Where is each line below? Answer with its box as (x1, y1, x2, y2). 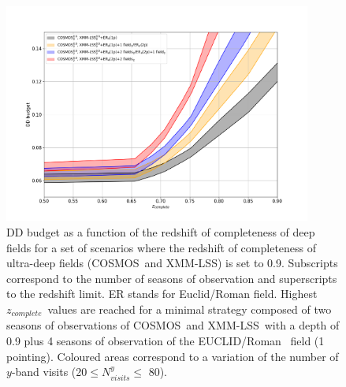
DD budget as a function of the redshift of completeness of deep (6, 224, 315, 240)
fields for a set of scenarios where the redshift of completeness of (6, 239, 317, 255)
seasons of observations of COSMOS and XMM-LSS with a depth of (6, 317, 340, 333)
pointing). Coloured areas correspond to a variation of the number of (6, 348, 339, 364)
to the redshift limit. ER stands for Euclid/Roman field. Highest (6, 285, 318, 302)
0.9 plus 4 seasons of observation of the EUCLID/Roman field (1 (6, 333, 325, 349)
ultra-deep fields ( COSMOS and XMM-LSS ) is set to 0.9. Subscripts (6, 255, 338, 271)
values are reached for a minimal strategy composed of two (47, 300, 332, 317)
